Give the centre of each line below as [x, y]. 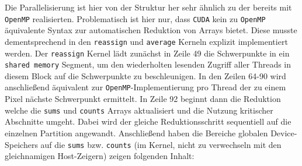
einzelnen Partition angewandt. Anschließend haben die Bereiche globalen [136, 133]
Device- [284, 133]
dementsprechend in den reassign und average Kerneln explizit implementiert [146, 41]
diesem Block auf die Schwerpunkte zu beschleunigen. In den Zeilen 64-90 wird [145, 75]
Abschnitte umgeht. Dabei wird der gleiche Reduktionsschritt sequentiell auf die [148, 121]
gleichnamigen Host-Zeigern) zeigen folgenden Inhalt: [100, 156]
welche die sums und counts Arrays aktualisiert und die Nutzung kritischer [139, 110]
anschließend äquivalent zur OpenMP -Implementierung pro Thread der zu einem [145, 87]
